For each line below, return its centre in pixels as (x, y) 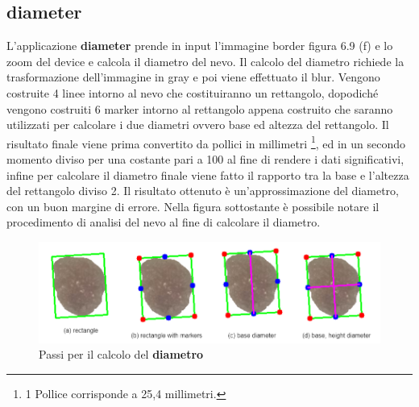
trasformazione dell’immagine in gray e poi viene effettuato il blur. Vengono (193, 77)
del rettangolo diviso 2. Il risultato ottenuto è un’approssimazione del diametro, (203, 191)
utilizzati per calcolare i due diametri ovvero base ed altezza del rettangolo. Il (198, 125)
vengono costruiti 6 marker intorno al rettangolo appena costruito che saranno (200, 108)
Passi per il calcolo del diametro (121, 354)
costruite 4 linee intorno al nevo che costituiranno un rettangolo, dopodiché (193, 92)
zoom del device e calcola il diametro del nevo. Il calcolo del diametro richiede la (205, 61)
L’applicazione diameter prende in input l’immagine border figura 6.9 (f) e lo (200, 46)
